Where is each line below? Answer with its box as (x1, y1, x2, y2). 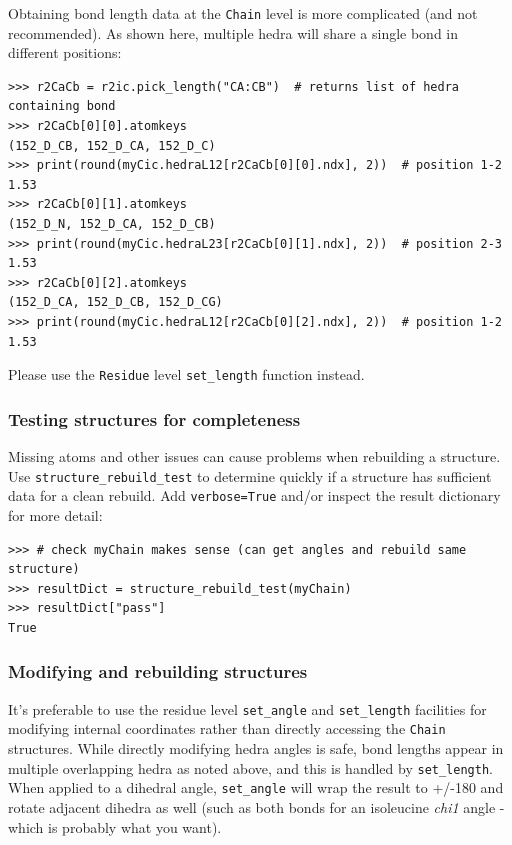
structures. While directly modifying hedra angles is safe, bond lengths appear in (8, 738, 504, 759)
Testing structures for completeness (8, 406, 301, 431)
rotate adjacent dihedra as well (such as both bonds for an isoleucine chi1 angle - (8, 796, 505, 817)
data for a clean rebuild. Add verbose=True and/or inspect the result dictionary (8, 485, 501, 506)
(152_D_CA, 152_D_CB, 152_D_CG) (8, 295, 223, 310)
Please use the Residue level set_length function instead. (8, 364, 365, 385)
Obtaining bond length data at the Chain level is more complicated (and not (8, 3, 478, 23)
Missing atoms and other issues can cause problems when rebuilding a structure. (8, 446, 501, 467)
